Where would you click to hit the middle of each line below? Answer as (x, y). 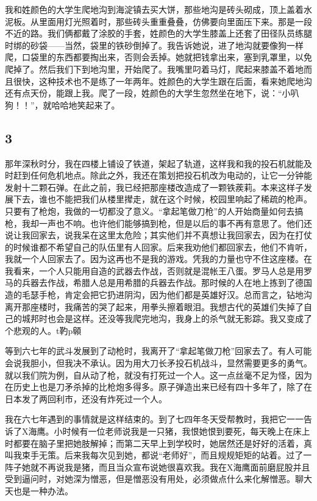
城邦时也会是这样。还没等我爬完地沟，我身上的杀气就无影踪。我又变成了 (167, 318)
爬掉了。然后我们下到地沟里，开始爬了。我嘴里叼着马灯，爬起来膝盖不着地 (154, 69)
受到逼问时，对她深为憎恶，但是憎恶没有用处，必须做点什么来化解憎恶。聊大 (158, 479)
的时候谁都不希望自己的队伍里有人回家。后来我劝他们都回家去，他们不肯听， (158, 247)
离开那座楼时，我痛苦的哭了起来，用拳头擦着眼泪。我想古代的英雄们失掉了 (154, 306)
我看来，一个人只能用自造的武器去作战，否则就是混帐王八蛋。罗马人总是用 (154, 270)
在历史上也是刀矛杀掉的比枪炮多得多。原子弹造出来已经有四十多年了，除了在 (158, 387)
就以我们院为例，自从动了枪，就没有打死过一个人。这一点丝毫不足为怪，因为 (158, 375)
